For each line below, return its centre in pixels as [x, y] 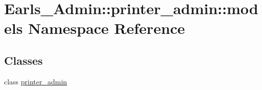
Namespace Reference [107, 28]
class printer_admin [36, 81]
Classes [23, 60]
